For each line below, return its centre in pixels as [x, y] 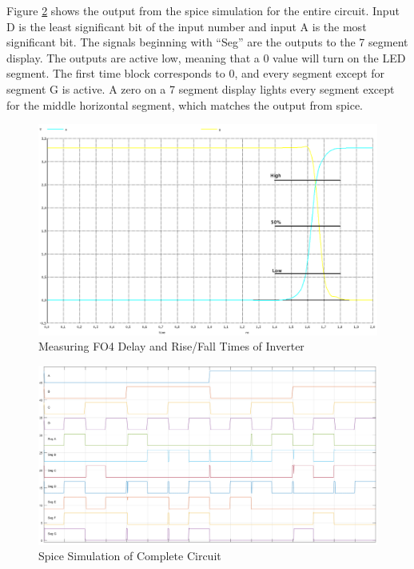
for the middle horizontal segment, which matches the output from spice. [185, 104]
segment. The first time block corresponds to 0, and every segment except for [196, 73]
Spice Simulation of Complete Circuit [130, 556]
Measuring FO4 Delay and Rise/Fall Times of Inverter [171, 346]
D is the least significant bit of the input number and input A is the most [187, 26]
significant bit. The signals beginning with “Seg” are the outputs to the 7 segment [207, 42]
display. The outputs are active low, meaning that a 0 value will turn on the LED [206, 57]
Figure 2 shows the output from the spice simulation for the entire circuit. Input [203, 10]
